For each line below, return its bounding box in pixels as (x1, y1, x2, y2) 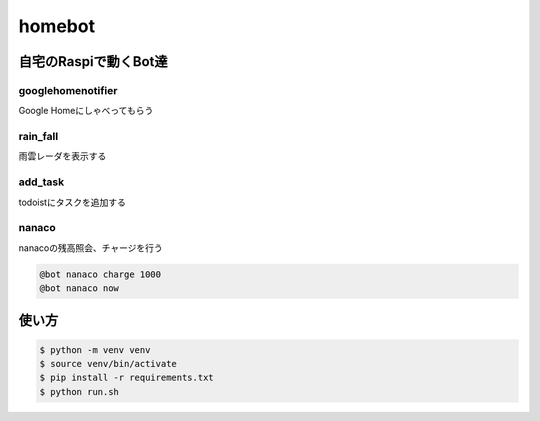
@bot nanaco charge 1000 (39, 268, 162, 280)
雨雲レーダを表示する (18, 150, 107, 162)
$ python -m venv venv (39, 344, 151, 355)
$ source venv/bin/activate (39, 358, 177, 370)
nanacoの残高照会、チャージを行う (18, 241, 164, 254)
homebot (18, 15, 95, 37)
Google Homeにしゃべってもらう (18, 105, 154, 117)
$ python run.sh (39, 386, 120, 397)
